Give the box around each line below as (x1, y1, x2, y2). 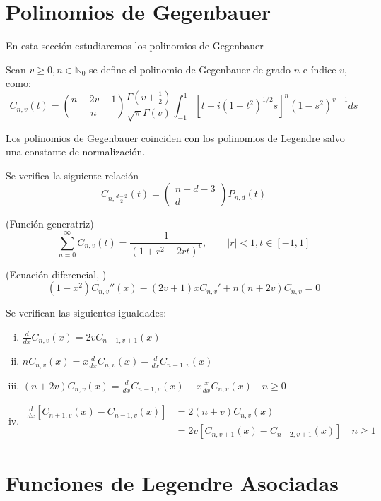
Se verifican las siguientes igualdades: (6, 305, 167, 320)
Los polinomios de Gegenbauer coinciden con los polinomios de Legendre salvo (6, 130, 345, 145)
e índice (303, 61, 336, 76)
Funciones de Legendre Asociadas (6, 468, 339, 497)
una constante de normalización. (6, 144, 146, 159)
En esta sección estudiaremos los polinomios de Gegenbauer (6, 38, 264, 53)
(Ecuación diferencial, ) (6, 266, 107, 281)
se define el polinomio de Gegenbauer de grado (89, 61, 291, 76)
